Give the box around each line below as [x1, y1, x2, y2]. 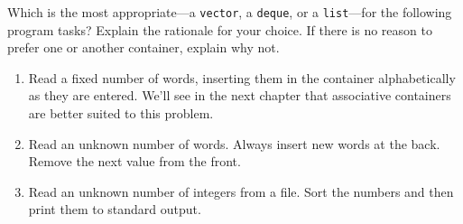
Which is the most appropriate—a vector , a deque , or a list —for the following [7, 3, 452, 21]
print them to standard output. [28, 200, 201, 219]
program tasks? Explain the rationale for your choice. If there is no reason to [7, 20, 432, 39]
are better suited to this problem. [28, 104, 214, 123]
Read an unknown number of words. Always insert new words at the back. [28, 134, 440, 153]
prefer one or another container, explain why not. [7, 38, 280, 57]
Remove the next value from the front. [28, 152, 241, 171]
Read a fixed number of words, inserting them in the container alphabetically [28, 68, 456, 87]
